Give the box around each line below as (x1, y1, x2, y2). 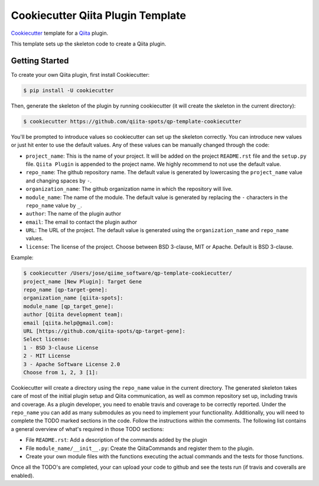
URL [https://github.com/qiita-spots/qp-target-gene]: (23, 328, 185, 334)
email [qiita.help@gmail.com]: (23, 319, 115, 326)
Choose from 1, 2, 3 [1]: (23, 369, 99, 376)
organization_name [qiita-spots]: (23, 295, 123, 301)
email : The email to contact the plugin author (25, 218, 138, 226)
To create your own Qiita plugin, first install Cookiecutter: (11, 71, 150, 78)
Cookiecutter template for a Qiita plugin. (11, 30, 109, 37)
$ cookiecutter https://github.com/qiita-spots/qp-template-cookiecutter (23, 118, 242, 125)
